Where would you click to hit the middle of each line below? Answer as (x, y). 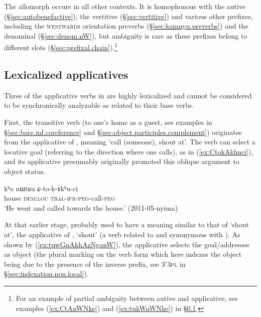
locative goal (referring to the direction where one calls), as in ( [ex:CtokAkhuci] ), (129, 151)
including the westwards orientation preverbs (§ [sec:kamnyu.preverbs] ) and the (126, 26)
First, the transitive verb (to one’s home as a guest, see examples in (108, 122)
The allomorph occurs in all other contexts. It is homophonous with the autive (125, 6)
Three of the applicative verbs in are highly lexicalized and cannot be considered (128, 95)
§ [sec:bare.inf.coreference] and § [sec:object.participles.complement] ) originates (123, 132)
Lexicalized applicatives (66, 74)
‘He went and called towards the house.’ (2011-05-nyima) (91, 207)
